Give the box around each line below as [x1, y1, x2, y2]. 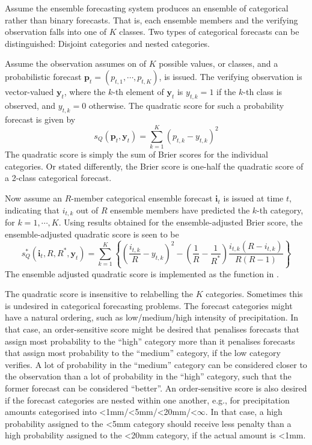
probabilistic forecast [5, 70, 82, 82]
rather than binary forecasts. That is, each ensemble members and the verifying [5, 13, 298, 26]
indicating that [5, 203, 60, 216]
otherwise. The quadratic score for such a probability [88, 99, 284, 111]
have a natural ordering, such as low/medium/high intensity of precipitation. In [5, 311, 299, 324]
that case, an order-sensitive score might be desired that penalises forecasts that [5, 323, 300, 336]
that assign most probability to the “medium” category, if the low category [5, 346, 281, 359]
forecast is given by [5, 112, 76, 125]
